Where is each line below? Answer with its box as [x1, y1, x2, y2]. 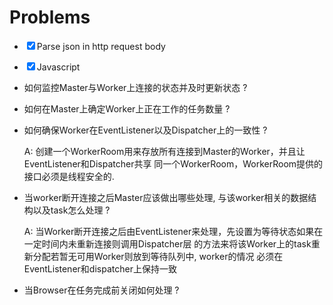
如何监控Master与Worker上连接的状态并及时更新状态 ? [23, 81, 248, 93]
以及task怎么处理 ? [32, 204, 111, 216]
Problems [9, 6, 91, 29]
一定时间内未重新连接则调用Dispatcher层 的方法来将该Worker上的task [23, 237, 312, 250]
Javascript [36, 61, 81, 73]
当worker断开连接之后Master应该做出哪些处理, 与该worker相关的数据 [23, 191, 309, 203]
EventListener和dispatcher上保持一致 [23, 262, 177, 275]
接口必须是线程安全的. [23, 170, 115, 182]
